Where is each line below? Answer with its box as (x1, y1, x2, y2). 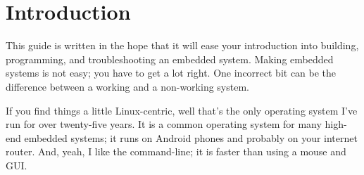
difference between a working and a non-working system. (6, 79, 249, 93)
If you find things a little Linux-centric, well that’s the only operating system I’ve (6, 103, 358, 117)
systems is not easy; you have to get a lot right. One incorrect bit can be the (6, 65, 337, 80)
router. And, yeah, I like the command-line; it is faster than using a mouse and (6, 144, 346, 159)
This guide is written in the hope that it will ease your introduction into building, (6, 38, 359, 53)
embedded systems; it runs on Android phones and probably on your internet (24, 130, 358, 145)
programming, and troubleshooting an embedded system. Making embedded (6, 51, 334, 66)
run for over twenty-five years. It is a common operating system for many (6, 117, 322, 131)
